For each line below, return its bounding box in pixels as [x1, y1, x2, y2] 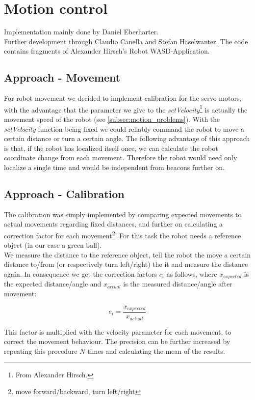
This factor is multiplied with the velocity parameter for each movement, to [4, 326, 231, 337]
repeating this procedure [4, 345, 77, 356]
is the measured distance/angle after [123, 279, 232, 289]
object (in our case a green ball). [4, 240, 102, 250]
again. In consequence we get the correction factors [4, 268, 157, 279]
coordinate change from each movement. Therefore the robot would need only [4, 152, 237, 163]
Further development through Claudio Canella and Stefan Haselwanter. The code [4, 36, 248, 46]
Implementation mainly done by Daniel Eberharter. [4, 27, 159, 37]
